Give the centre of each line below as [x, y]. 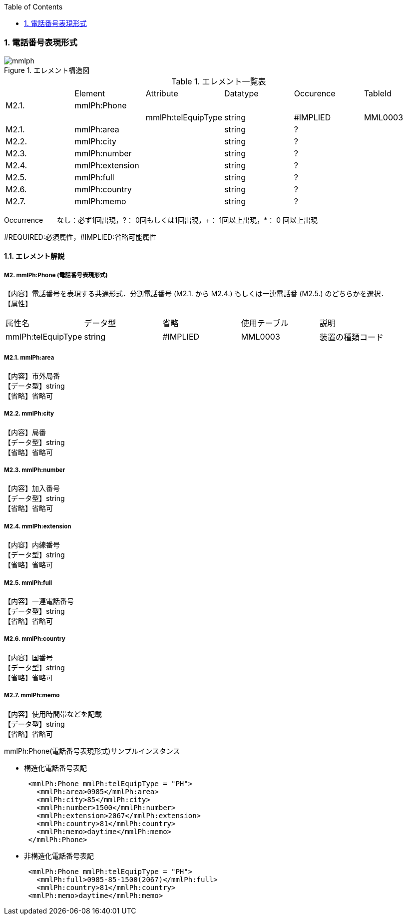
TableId [378, 93]
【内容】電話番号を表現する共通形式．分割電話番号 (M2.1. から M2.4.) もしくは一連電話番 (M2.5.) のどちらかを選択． [196, 294]
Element [90, 93]
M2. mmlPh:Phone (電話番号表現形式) [56, 275]
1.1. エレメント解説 [34, 256]
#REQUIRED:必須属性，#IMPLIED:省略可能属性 [80, 237]
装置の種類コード [351, 337]
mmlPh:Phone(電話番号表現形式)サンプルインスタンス [92, 751]
